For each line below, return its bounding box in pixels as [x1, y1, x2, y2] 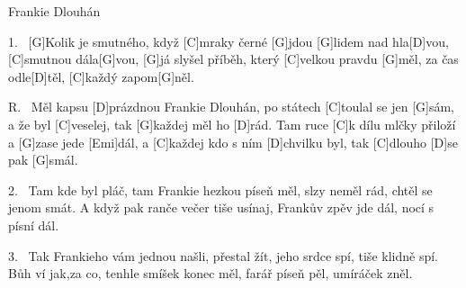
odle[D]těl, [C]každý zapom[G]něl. [8, 67, 194, 85]
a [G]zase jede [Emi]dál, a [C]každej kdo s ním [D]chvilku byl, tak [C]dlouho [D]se [8, 132, 458, 151]
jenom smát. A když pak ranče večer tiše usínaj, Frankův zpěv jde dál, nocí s [8, 198, 435, 217]
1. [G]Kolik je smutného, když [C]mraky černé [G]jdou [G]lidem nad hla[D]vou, [8, 31, 449, 50]
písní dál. [8, 215, 59, 234]
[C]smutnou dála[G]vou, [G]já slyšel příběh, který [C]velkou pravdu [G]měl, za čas [8, 49, 459, 68]
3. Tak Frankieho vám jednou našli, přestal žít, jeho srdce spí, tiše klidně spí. [8, 246, 438, 265]
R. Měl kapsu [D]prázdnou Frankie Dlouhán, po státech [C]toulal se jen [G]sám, [8, 97, 454, 116]
